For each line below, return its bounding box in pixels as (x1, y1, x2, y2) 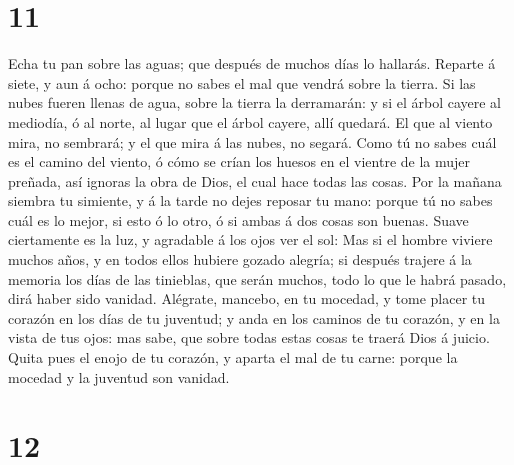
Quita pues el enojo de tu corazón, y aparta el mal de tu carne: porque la (8, 347, 458, 368)
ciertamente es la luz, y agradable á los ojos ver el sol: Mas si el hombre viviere (8, 229, 493, 250)
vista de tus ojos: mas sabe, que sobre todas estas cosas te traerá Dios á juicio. (8, 327, 490, 348)
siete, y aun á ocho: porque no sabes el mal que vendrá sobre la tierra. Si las (8, 72, 476, 93)
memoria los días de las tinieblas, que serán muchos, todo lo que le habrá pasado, (8, 268, 507, 289)
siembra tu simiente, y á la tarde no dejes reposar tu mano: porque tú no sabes (8, 190, 493, 211)
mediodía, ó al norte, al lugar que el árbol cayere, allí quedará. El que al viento (8, 111, 493, 132)
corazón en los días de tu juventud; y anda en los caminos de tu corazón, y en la (8, 307, 500, 328)
